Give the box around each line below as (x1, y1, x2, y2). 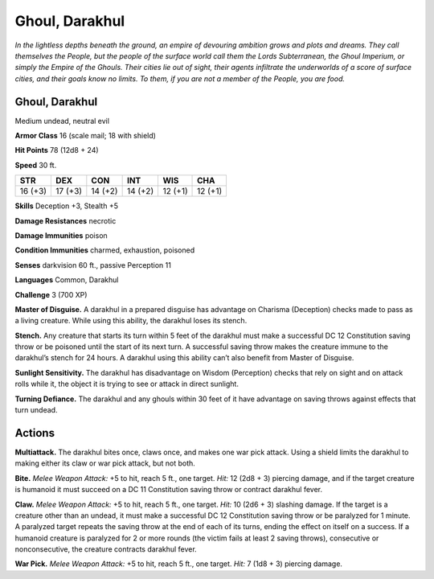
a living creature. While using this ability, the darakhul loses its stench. (14, 316, 248, 326)
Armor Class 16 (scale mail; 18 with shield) (14, 131, 157, 141)
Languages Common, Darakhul (14, 275, 119, 285)
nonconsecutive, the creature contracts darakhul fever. (14, 544, 197, 554)
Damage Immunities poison (14, 230, 108, 240)
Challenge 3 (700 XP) (14, 289, 88, 299)
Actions (14, 426, 55, 440)
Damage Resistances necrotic (14, 216, 117, 225)
